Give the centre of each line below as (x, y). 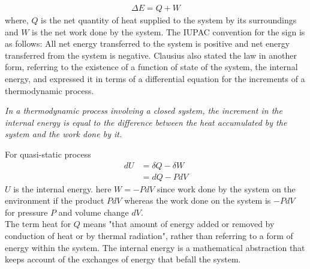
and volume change (94, 212)
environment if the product (55, 200)
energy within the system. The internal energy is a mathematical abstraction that (155, 247)
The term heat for (38, 224)
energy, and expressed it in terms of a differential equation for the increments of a (155, 78)
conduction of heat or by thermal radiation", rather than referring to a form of (149, 235)
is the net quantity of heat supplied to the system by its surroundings (169, 20)
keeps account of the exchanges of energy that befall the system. (123, 259)
